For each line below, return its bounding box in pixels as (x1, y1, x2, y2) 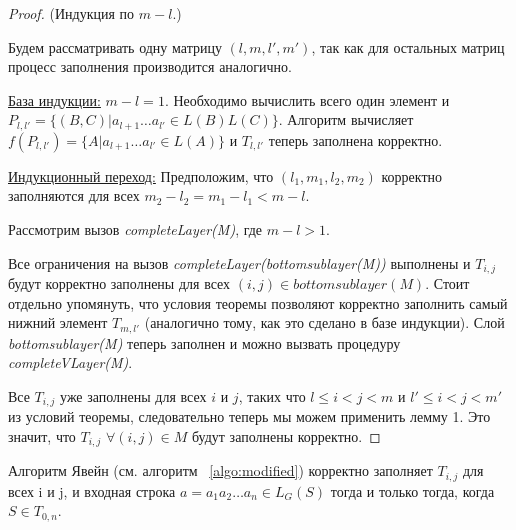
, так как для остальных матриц (311, 36, 505, 57)
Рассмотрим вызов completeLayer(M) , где (8, 219, 263, 240)
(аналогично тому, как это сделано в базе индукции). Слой (144, 312, 505, 333)
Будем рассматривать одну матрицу (8, 36, 222, 57)
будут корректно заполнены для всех (8, 273, 231, 294)
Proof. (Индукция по (8, 3, 135, 23)
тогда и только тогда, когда (330, 480, 495, 501)
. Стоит (425, 273, 470, 294)
